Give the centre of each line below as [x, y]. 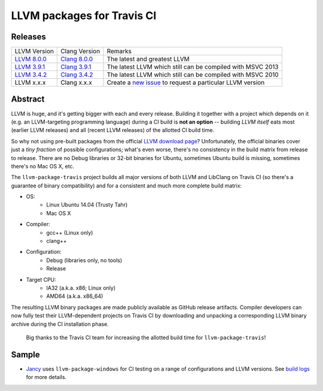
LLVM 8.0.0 [31, 59]
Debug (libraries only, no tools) [84, 260]
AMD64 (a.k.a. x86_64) [75, 296]
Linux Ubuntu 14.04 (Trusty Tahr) [87, 205]
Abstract [28, 99]
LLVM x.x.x [30, 82]
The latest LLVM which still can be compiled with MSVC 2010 [193, 75]
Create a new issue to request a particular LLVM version [186, 82]
